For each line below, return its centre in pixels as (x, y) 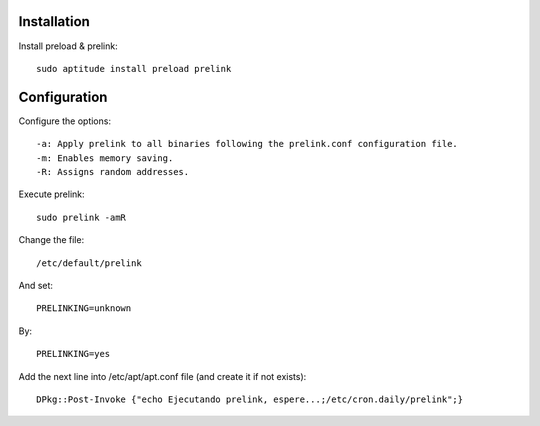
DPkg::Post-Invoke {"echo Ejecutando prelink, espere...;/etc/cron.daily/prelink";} (250, 399)
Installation (54, 21)
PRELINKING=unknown (84, 308)
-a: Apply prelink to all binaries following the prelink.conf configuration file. (247, 144)
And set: (36, 285)
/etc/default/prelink (89, 263)
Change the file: (51, 240)
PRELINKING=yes (73, 354)
